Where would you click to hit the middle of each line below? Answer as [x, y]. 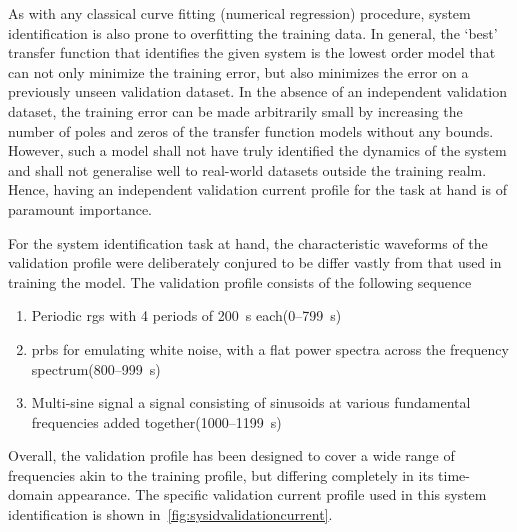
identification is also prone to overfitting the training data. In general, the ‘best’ [253, 32]
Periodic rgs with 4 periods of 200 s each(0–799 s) [186, 315]
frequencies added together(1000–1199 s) [156, 421]
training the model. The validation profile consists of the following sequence [240, 281]
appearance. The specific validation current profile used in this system [272, 494]
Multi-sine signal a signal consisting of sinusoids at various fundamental [251, 402]
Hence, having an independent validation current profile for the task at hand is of [257, 189]
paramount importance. [80, 208]
